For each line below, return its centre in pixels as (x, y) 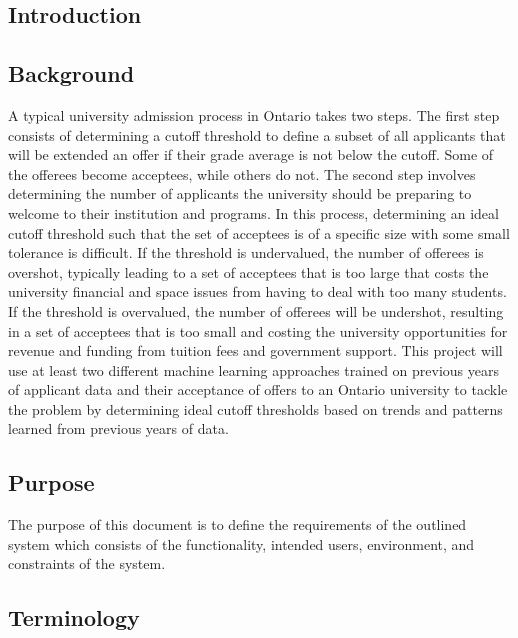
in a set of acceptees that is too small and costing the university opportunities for (258, 330)
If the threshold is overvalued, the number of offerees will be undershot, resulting (256, 310)
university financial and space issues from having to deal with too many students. (257, 291)
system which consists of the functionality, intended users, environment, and (241, 543)
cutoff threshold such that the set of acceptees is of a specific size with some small (259, 232)
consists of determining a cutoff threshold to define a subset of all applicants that (257, 134)
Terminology (74, 617)
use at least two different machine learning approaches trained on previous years (253, 369)
